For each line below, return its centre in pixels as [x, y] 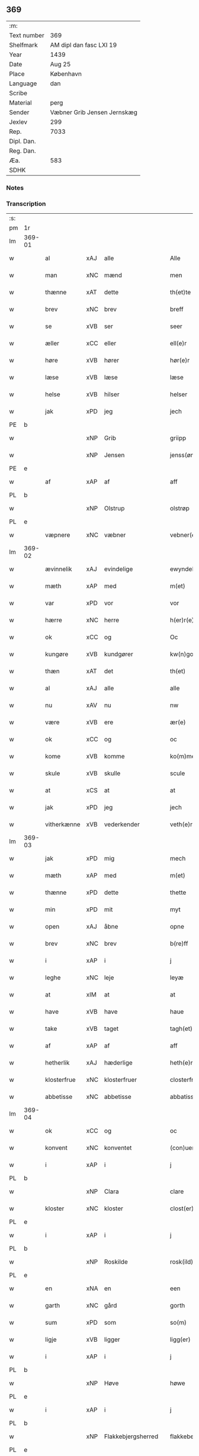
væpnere [58, 535]
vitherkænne [63, 824]
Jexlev [18, 122]
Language [23, 83]
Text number [27, 35]
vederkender [122, 824]
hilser [112, 394]
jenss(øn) [183, 455]
